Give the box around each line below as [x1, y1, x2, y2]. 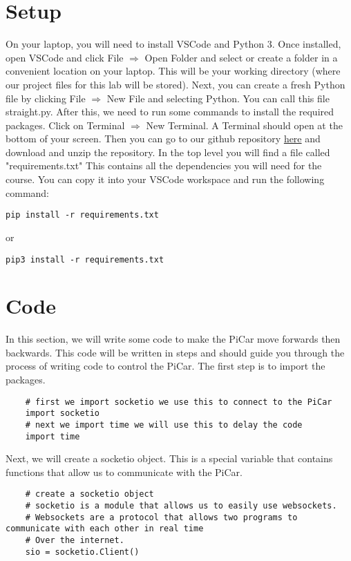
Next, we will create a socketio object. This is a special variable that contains [6, 451, 333, 466]
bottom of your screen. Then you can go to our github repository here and [6, 131, 321, 146]
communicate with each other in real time [6, 524, 204, 534]
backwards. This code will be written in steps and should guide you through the [6, 345, 345, 359]
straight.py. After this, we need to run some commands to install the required [6, 104, 334, 119]
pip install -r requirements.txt [6, 210, 159, 220]
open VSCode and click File [6, 50, 124, 64]
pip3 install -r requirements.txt [6, 254, 164, 265]
